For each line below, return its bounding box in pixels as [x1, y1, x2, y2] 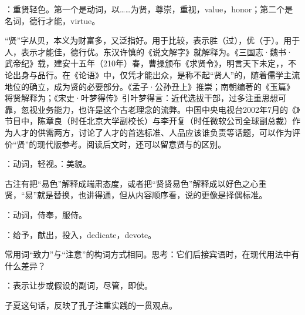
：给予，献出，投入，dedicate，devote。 [5, 228, 157, 240]
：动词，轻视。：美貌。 [5, 157, 91, 170]
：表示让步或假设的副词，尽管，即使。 [5, 279, 152, 291]
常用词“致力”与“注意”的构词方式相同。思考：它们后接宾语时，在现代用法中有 [5, 248, 300, 260]
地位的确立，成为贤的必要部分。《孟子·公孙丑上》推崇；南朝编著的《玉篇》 [5, 80, 294, 92]
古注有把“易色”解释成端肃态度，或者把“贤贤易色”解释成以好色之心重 [5, 177, 267, 189]
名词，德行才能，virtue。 [5, 14, 100, 26]
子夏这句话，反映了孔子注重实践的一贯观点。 [5, 299, 177, 311]
